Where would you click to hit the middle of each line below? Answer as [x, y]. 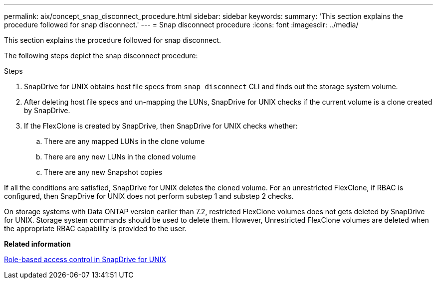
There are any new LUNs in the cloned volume [120, 157]
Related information [38, 244]
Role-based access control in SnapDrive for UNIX [85, 259]
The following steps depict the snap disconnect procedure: [101, 56]
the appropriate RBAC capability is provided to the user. [95, 228]
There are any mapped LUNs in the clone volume [124, 141]
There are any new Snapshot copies [103, 172]
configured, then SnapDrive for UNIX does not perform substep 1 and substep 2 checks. [149, 196]
